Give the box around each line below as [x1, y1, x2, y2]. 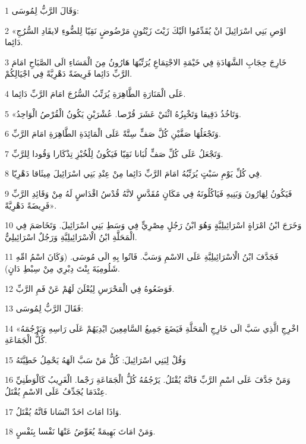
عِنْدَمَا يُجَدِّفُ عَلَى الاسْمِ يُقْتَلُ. [5, 385, 108, 398]
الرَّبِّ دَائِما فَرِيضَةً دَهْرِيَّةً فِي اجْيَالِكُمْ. [5, 67, 133, 80]
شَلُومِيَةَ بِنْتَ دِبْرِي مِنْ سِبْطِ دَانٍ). [5, 262, 120, 274]
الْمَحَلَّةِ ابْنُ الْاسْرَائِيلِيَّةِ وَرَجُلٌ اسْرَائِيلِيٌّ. [5, 230, 137, 243]
